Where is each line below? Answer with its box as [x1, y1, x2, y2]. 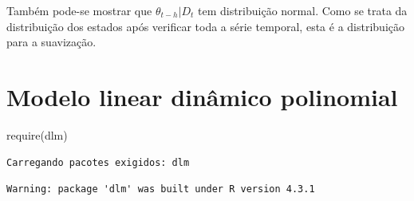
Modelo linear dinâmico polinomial [6, 80, 398, 112]
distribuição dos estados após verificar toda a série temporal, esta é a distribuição [6, 18, 404, 34]
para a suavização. [6, 33, 97, 50]
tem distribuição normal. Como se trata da [197, 2, 408, 18]
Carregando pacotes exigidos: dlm [6, 156, 190, 168]
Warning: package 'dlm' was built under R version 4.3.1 [6, 183, 315, 195]
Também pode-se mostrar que [6, 2, 152, 18]
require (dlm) [6, 126, 68, 143]
